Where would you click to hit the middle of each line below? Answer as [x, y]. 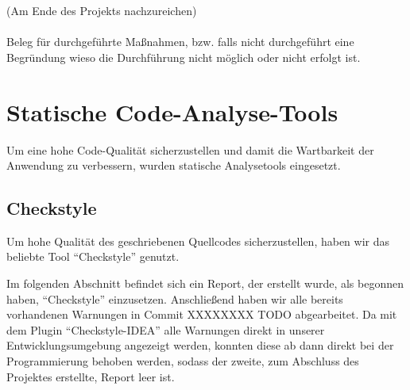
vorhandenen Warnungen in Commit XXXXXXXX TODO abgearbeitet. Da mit [202, 314]
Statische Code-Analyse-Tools [172, 111]
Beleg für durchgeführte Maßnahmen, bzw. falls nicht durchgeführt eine [180, 42]
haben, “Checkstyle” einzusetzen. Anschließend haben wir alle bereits [175, 298]
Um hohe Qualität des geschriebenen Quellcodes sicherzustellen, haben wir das [198, 241]
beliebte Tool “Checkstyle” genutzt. [93, 256]
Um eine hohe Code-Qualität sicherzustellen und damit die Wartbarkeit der [190, 149]
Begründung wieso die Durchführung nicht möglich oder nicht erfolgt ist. [184, 57]
